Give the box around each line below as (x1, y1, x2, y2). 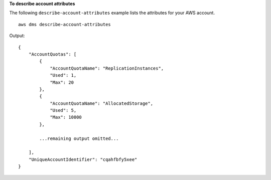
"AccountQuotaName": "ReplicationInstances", (50, 65, 164, 71)
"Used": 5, (50, 108, 77, 113)
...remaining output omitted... (39, 135, 119, 141)
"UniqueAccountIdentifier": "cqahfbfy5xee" (28, 156, 138, 162)
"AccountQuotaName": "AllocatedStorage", (50, 100, 153, 106)
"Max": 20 (50, 79, 74, 85)
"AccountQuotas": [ (28, 51, 77, 57)
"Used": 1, (50, 73, 77, 78)
